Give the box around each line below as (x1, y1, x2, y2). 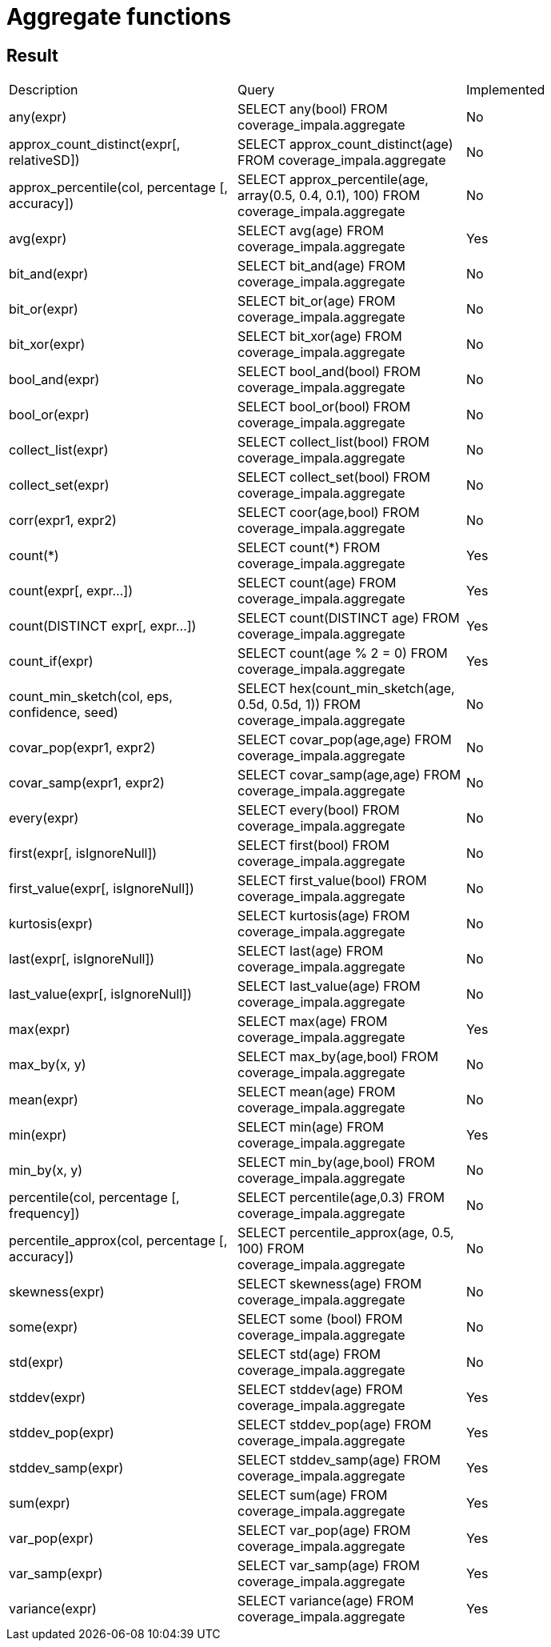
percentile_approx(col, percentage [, (9, 1232, 228, 1249)
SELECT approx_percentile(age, (237, 171, 429, 188)
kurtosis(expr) (9, 916, 93, 932)
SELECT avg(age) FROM (237, 222, 384, 239)
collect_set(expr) (9, 477, 110, 494)
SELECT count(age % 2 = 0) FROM (237, 645, 448, 662)
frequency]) (9, 1205, 80, 1222)
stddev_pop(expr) (9, 1425, 114, 1441)
